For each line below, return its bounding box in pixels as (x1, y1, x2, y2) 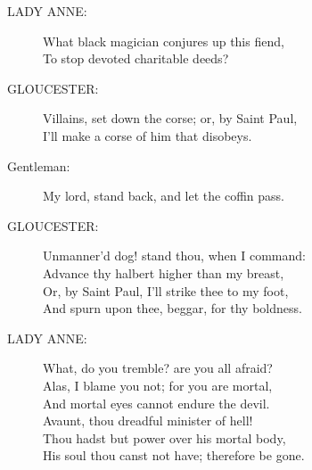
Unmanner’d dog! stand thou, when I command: (43, 246, 306, 265)
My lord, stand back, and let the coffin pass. (43, 186, 284, 205)
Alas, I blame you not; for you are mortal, (43, 375, 273, 394)
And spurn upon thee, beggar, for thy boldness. (43, 299, 302, 317)
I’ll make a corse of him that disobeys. (43, 126, 252, 144)
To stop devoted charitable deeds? (43, 49, 229, 68)
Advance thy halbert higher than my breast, (43, 263, 284, 282)
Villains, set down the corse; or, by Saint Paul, (43, 109, 298, 128)
